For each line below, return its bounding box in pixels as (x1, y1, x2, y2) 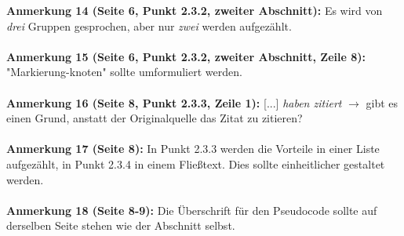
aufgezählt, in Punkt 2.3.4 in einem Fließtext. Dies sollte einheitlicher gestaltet (6, 155, 385, 172)
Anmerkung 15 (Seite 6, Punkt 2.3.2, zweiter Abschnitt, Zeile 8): (6, 48, 366, 64)
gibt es (366, 94, 399, 111)
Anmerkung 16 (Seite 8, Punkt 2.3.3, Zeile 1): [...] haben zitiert (6, 94, 342, 111)
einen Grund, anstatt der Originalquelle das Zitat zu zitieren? (6, 110, 303, 126)
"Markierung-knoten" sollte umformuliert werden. (6, 64, 242, 80)
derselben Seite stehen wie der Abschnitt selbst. (6, 217, 235, 234)
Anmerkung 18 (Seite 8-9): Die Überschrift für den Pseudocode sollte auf (6, 202, 377, 218)
